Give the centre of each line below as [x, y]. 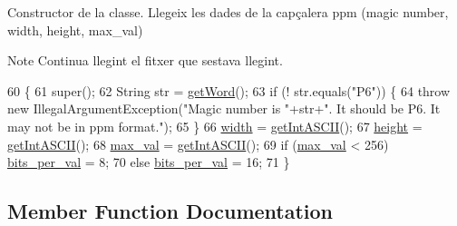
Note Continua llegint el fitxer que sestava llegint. [145, 60]
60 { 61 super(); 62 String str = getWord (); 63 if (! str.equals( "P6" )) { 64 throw [229, 90]
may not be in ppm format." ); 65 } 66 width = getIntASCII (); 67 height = [215, 126]
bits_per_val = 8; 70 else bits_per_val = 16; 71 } [149, 162]
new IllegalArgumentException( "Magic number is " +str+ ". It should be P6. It [224, 108]
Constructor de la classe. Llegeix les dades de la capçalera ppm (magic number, [228, 12]
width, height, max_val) [75, 29]
